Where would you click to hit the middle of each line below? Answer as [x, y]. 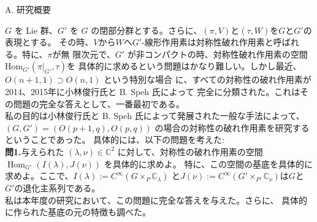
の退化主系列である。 [57, 188]
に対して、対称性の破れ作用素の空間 [190, 151]
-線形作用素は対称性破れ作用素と [208, 42]
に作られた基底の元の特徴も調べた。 [78, 212]
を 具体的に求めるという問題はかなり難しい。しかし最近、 [184, 66]
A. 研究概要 [28, 9]
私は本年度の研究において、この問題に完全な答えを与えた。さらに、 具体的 [156, 200]
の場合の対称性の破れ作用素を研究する [232, 127]
